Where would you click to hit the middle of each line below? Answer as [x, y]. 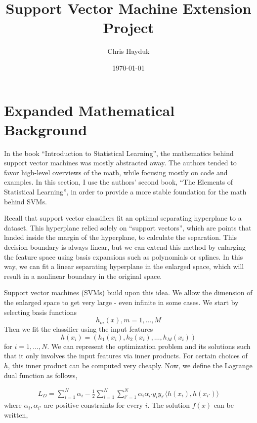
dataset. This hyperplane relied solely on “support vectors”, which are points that [128, 227]
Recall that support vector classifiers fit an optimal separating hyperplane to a [123, 218]
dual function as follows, [41, 375]
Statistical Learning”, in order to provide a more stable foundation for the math [125, 192]
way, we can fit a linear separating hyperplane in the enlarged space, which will [124, 266]
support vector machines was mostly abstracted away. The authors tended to [120, 163]
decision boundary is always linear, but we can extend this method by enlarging [125, 247]
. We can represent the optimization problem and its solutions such [149, 346]
